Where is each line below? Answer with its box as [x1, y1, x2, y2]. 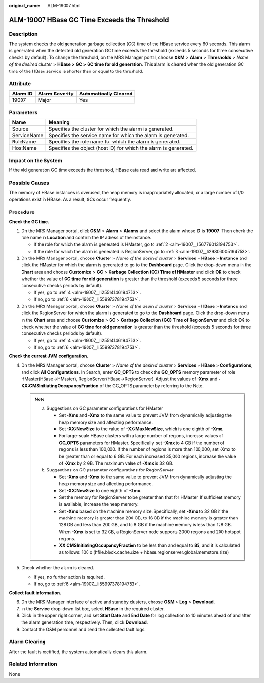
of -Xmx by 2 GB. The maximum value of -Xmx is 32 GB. [59, 460, 174, 466]
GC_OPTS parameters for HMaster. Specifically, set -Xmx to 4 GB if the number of [59, 440, 225, 446]
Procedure [9, 209, 35, 215]
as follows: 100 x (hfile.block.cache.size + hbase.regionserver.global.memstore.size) [59, 549, 229, 555]
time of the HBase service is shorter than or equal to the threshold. [9, 68, 144, 74]
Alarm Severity [38, 90, 74, 97]
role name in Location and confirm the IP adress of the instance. [21, 235, 152, 240]
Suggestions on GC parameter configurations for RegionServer [46, 467, 174, 473]
